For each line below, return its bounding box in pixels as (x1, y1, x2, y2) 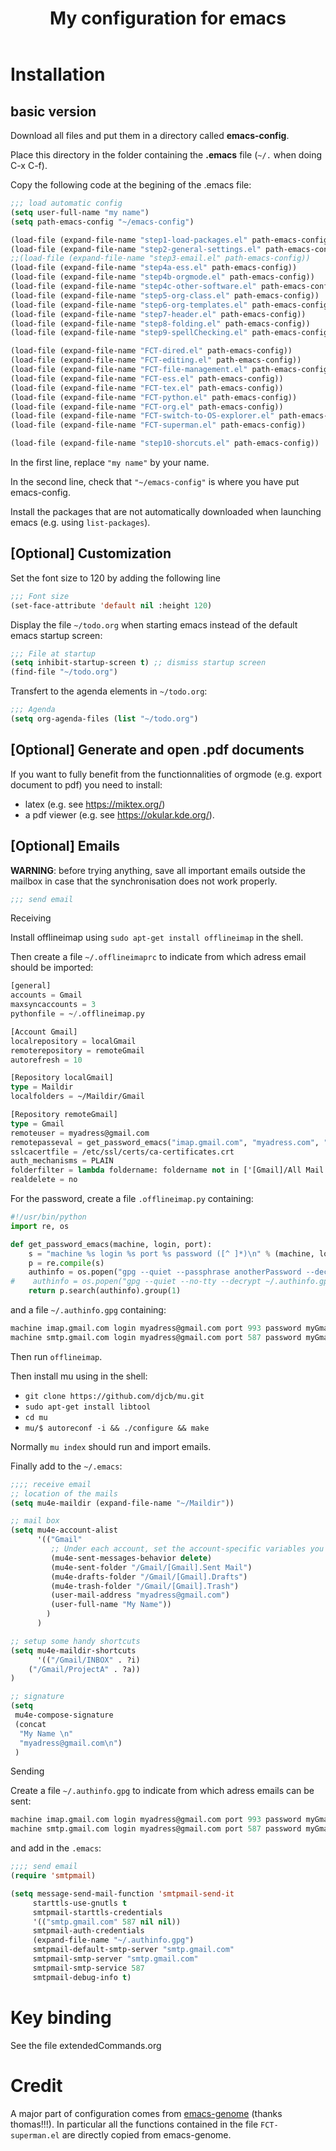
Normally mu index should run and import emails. (10, 1440, 212, 1452)
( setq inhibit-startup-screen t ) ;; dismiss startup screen (10, 658, 267, 668)
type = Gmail (10, 1118, 65, 1129)
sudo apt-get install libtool (24, 1402, 152, 1412)
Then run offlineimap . (10, 1350, 103, 1362)
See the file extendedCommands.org (10, 2039, 162, 2051)
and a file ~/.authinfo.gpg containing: (10, 1304, 167, 1316)
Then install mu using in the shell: (10, 1370, 148, 1382)
